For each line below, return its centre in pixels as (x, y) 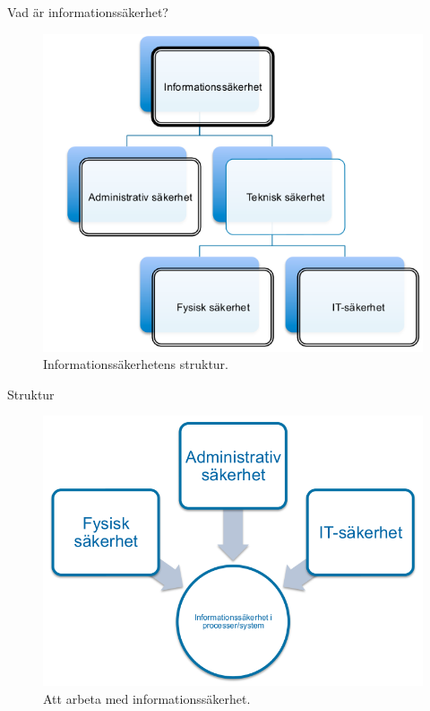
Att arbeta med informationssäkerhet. (147, 698)
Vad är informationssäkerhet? (88, 12)
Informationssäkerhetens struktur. (136, 364)
